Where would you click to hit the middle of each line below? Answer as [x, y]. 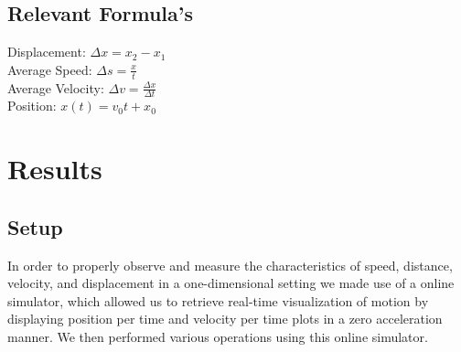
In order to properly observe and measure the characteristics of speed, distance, [230, 265]
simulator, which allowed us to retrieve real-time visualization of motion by [218, 300]
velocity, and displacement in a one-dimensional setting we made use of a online [231, 283]
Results [55, 169]
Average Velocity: [56, 87]
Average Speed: [50, 69]
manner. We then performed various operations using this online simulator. [218, 336]
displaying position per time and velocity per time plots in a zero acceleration [225, 319]
